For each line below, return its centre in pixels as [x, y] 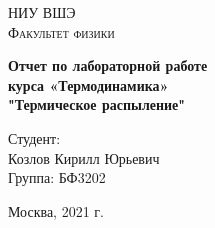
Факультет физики [61, 31]
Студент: [34, 137]
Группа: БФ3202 [57, 177]
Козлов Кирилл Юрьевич [84, 157]
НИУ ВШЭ [42, 12]
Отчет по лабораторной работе [108, 65]
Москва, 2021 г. [56, 210]
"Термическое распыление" [97, 104]
